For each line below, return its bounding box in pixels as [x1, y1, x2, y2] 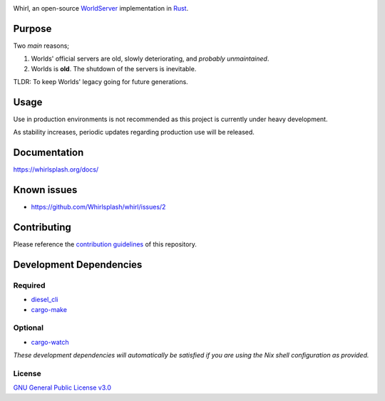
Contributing [13, 222, 71, 233]
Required [13, 280, 46, 290]
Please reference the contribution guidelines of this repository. [13, 240, 197, 249]
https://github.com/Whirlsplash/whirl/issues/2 [31, 203, 166, 212]
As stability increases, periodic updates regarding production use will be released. [13, 128, 255, 137]
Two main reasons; [13, 41, 70, 50]
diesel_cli [31, 296, 58, 304]
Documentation [13, 147, 84, 159]
